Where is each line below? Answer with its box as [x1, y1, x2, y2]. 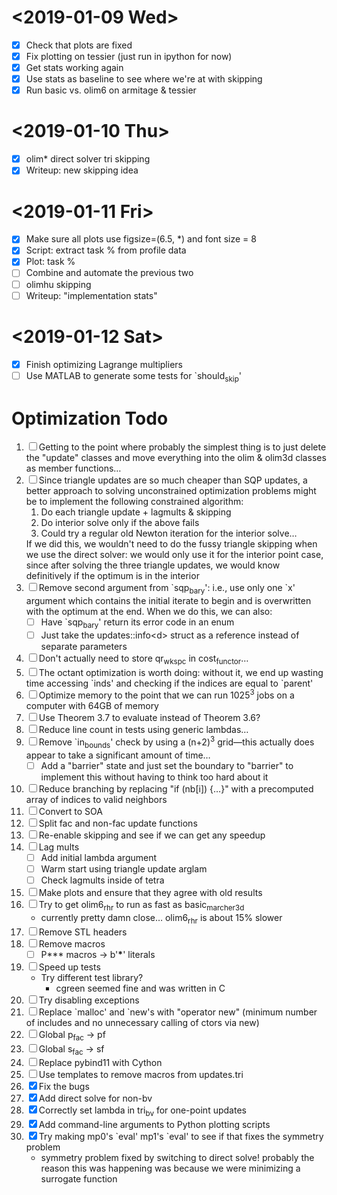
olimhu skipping [25, 278, 92, 290]
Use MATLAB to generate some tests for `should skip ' [25, 369, 242, 384]
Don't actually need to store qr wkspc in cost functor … [38, 652, 249, 666]
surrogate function [40, 1173, 118, 1185]
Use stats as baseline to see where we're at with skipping [25, 73, 263, 85]
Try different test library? [40, 971, 144, 983]
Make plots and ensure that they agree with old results [38, 887, 263, 899]
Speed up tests [38, 961, 101, 973]
